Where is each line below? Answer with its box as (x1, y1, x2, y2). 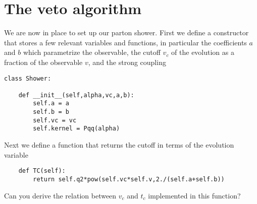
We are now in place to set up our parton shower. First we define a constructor (4, 27, 249, 38)
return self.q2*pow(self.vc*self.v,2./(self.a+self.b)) (33, 175, 225, 183)
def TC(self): (18, 167, 66, 175)
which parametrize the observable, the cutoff (23, 47, 161, 57)
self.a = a (33, 100, 69, 107)
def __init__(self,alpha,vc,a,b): (18, 91, 134, 99)
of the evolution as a (171, 47, 234, 57)
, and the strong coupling (88, 56, 166, 67)
